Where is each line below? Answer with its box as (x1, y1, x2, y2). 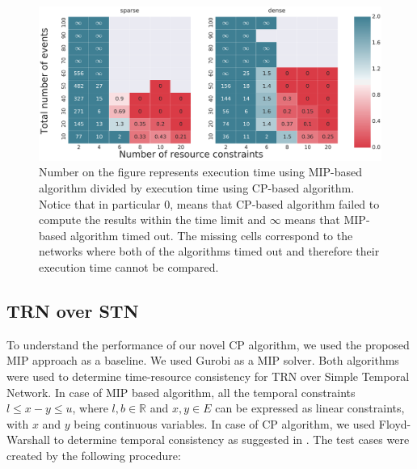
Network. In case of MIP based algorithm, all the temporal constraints (6, 383, 356, 400)
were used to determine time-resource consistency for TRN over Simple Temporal (6, 368, 410, 385)
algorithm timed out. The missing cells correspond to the (69, 226, 353, 243)
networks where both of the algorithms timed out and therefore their (39, 243, 380, 260)
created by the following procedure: (6, 446, 181, 463)
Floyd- (378, 415, 411, 432)
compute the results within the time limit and (39, 211, 266, 228)
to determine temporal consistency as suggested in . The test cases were (53, 431, 410, 448)
